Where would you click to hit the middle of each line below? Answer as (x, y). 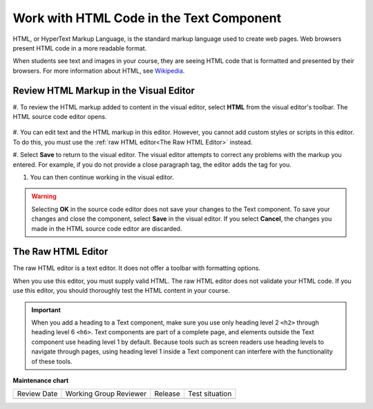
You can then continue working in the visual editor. (102, 177)
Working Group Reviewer (106, 394)
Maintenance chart (41, 380)
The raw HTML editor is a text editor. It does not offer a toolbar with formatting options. (136, 268)
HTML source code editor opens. (60, 117)
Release (168, 394)
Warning (44, 197)
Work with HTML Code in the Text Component (147, 18)
